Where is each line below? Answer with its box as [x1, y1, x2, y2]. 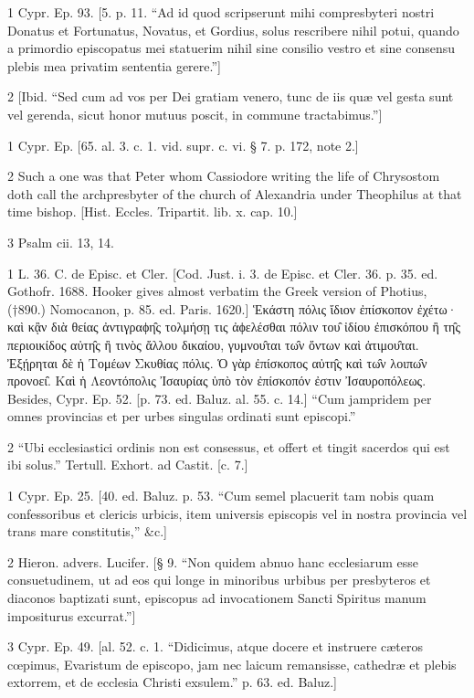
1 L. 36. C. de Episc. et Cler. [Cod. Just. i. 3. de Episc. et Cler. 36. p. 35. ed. [7, 263, 438, 282]
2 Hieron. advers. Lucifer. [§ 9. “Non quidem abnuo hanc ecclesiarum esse [7, 552, 418, 571]
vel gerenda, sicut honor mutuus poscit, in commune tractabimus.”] [7, 104, 383, 123]
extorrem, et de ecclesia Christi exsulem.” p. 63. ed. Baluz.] [7, 672, 337, 692]
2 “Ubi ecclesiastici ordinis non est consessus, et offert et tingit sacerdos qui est [7, 437, 450, 456]
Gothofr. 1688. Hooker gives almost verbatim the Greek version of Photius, [7, 281, 427, 301]
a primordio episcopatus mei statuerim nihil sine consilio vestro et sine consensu [7, 38, 456, 58]
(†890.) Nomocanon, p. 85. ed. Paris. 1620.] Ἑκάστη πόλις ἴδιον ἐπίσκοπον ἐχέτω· [7, 299, 458, 318]
